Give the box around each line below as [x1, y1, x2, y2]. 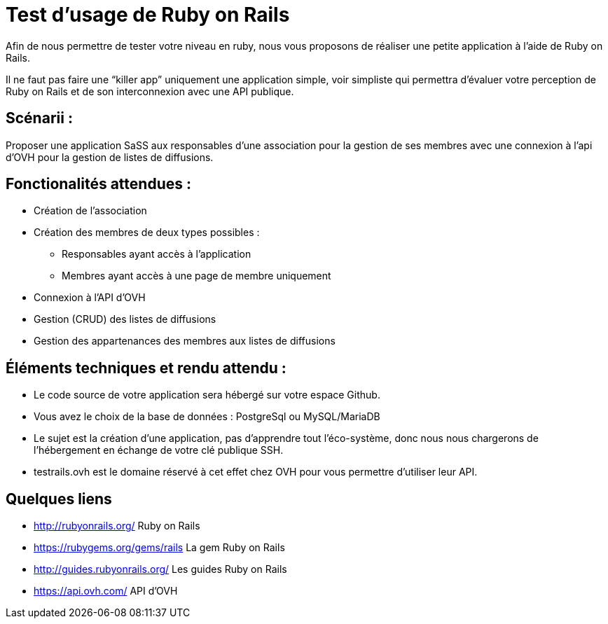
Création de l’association [34, 204, 147, 217]
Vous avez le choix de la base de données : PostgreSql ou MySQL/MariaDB [34, 410, 380, 423]
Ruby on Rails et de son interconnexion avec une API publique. [6, 85, 294, 97]
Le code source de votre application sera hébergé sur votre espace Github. [34, 389, 380, 401]
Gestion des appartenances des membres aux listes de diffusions [34, 335, 336, 347]
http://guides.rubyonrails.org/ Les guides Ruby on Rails [34, 563, 287, 576]
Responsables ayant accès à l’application [62, 248, 251, 261]
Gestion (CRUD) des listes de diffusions [34, 313, 216, 326]
